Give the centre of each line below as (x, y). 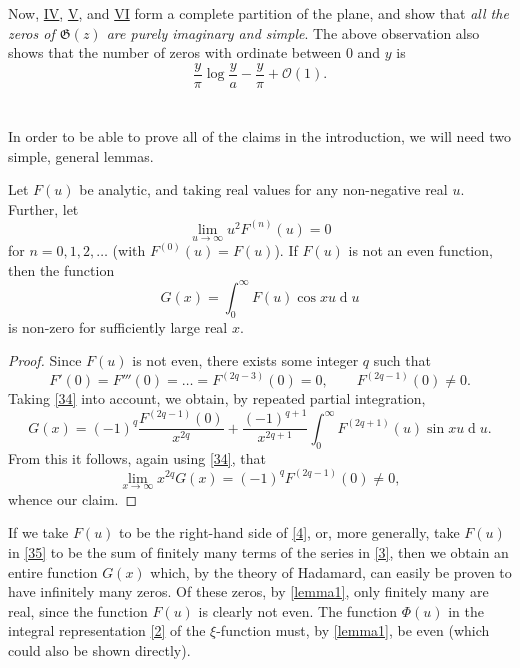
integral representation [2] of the (107, 630)
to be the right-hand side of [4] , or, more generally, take (289, 532)
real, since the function (78, 610)
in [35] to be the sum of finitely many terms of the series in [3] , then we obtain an (258, 551)
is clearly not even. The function (298, 610)
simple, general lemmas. (81, 155)
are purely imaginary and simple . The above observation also (293, 32)
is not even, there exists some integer (245, 360)
